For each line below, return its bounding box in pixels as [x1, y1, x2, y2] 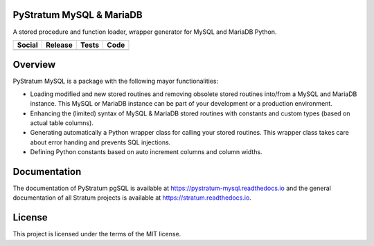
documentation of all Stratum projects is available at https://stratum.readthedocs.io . [12, 193, 252, 202]
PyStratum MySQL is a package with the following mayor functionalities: [12, 77, 219, 86]
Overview [12, 59, 56, 70]
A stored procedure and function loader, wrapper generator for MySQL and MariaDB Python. [12, 28, 277, 36]
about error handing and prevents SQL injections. [30, 138, 171, 146]
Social [17, 40, 38, 50]
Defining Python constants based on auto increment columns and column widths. [30, 148, 262, 156]
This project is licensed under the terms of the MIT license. [12, 230, 181, 238]
